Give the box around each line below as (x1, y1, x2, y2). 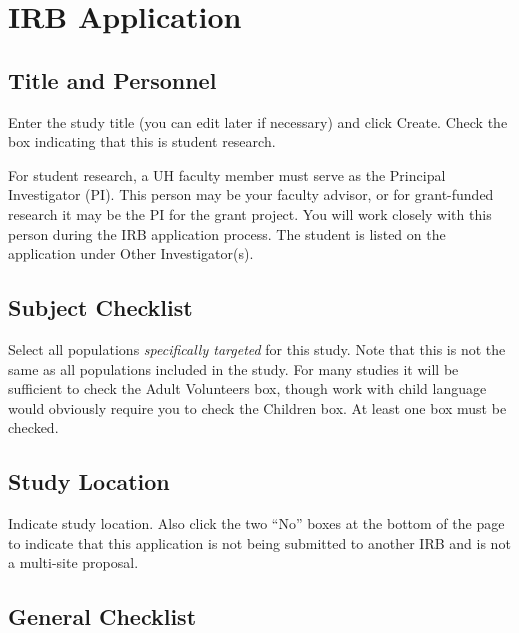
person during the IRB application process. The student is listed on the (8, 223, 446, 244)
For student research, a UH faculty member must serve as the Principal (8, 164, 446, 185)
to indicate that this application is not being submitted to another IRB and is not (8, 532, 511, 553)
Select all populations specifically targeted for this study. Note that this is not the (8, 338, 506, 359)
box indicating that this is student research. (8, 131, 276, 152)
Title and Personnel (8, 64, 217, 95)
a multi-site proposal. (8, 552, 139, 573)
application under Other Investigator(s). (8, 243, 254, 264)
